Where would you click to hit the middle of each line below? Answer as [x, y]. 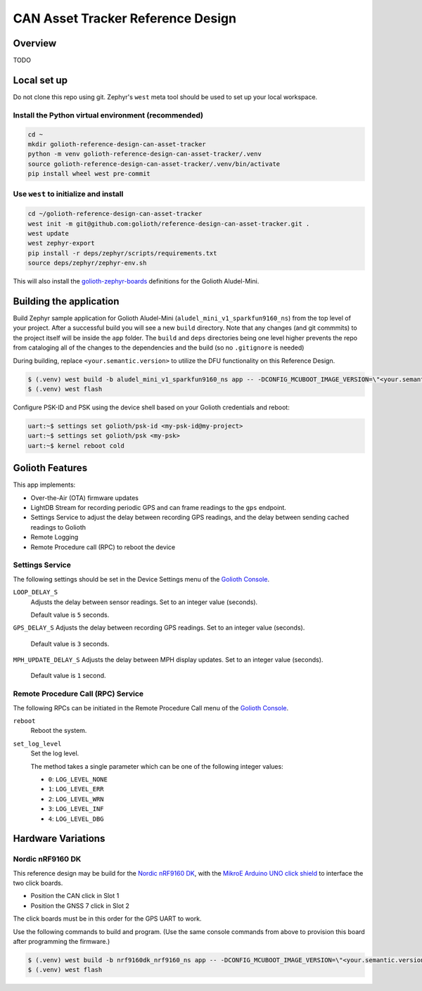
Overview [35, 43]
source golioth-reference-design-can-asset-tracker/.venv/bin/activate [154, 164]
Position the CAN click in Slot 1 [75, 896]
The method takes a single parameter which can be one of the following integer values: [157, 766]
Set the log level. [55, 753]
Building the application [66, 301]
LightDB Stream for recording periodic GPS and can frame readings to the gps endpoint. [158, 508]
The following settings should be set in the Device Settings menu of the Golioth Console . [141, 579]
